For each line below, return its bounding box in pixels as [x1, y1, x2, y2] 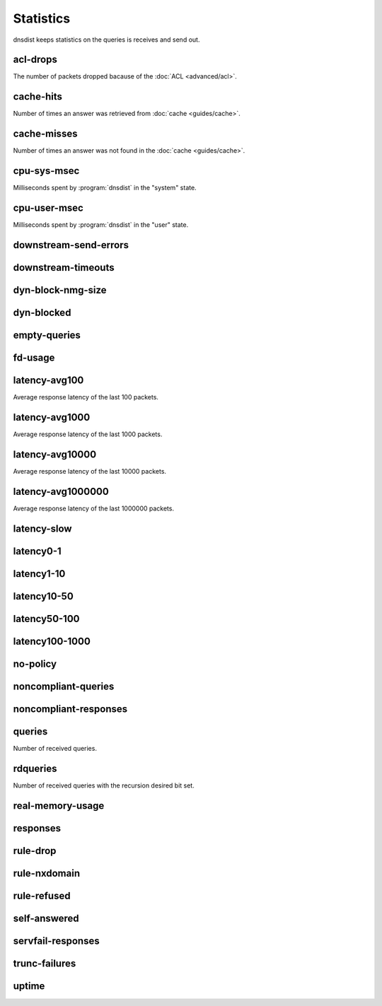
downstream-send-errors [13, 239, 129, 251]
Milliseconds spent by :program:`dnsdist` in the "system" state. [13, 184, 197, 192]
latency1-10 [13, 568, 66, 580]
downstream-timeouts [13, 262, 115, 274]
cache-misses [13, 128, 78, 140]
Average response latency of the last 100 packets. [13, 393, 159, 402]
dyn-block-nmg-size [13, 283, 107, 296]
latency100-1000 [13, 635, 91, 647]
